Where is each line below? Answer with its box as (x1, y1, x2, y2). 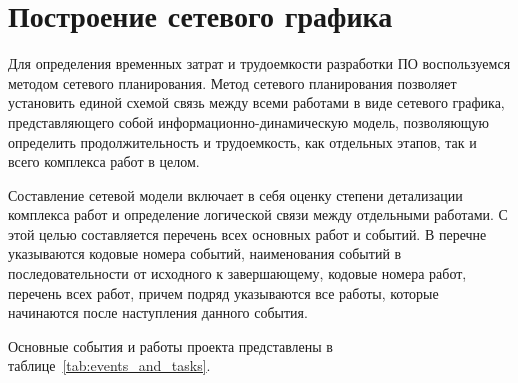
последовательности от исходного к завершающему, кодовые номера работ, (8, 263, 467, 284)
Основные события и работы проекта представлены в (8, 335, 333, 356)
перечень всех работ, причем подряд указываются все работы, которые (8, 282, 439, 303)
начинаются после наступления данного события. (8, 302, 308, 323)
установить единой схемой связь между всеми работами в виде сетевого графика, (8, 92, 505, 113)
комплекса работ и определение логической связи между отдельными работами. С (8, 204, 508, 225)
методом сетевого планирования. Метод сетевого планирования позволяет (8, 72, 457, 93)
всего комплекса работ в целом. (8, 151, 200, 172)
